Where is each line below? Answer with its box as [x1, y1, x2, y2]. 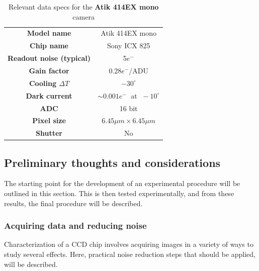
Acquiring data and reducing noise [4, 219, 147, 232]
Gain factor [29, 65, 69, 75]
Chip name [30, 40, 68, 51]
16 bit [119, 103, 138, 113]
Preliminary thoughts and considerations [4, 154, 221, 170]
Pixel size [32, 115, 66, 126]
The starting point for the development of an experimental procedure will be [4, 178, 240, 189]
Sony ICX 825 [107, 40, 150, 51]
